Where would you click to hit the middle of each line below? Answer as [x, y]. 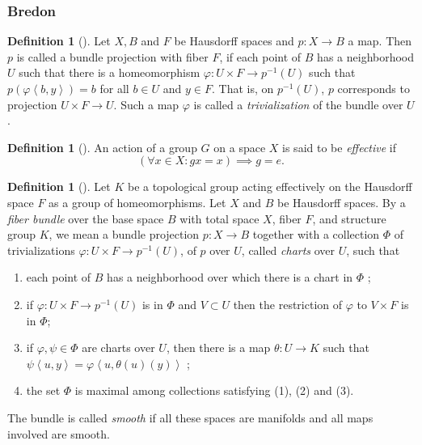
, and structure [349, 218]
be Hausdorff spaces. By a [341, 202]
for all [114, 88]
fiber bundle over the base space [86, 218]
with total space [219, 218]
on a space [240, 147]
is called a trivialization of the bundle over [298, 104]
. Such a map [146, 104]
